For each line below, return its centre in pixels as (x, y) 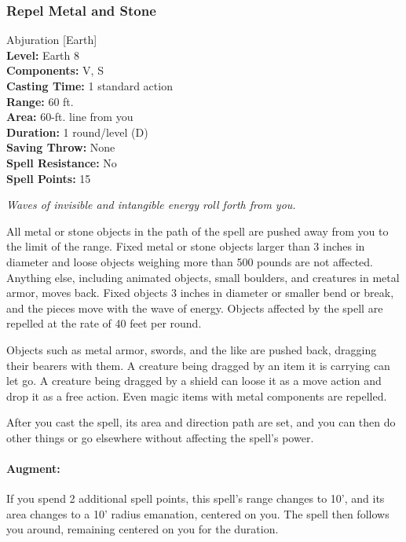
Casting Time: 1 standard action (90, 86)
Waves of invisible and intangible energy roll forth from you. (151, 205)
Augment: (33, 469)
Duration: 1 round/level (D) (77, 132)
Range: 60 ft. (40, 101)
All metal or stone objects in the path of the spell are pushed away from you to (198, 231)
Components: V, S (55, 70)
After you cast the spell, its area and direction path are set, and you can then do (201, 422)
